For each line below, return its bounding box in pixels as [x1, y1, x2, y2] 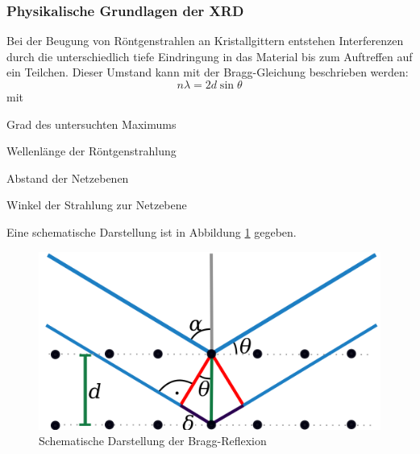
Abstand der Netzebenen [6, 169, 129, 186]
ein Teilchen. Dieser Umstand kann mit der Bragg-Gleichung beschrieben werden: [6, 64, 409, 80]
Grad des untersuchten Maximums [6, 115, 177, 132]
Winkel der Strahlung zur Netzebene [6, 196, 187, 213]
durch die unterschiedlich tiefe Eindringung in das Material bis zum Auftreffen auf [6, 47, 413, 64]
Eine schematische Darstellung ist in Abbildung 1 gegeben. [6, 223, 297, 240]
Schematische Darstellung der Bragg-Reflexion [39, 432, 267, 449]
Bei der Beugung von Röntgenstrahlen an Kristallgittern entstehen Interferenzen [6, 32, 404, 49]
